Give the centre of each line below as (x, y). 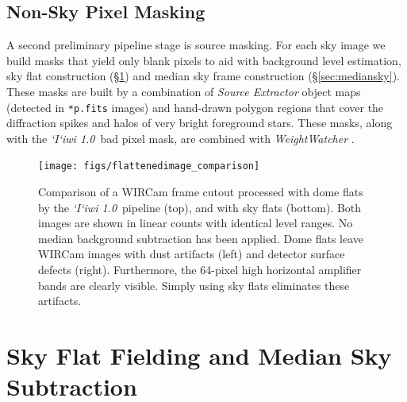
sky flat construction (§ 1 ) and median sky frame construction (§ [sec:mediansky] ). (203, 76)
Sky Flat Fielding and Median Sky (199, 356)
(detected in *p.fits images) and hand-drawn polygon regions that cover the (195, 107)
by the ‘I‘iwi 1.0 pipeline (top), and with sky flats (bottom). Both (200, 207)
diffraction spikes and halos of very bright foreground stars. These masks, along (200, 123)
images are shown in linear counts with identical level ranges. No (196, 223)
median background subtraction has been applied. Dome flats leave (201, 238)
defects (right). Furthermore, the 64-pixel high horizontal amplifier (200, 270)
